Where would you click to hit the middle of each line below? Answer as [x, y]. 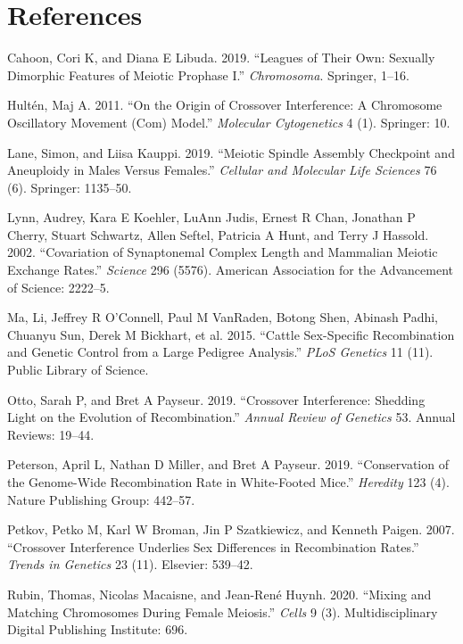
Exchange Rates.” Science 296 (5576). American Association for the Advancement [230, 270]
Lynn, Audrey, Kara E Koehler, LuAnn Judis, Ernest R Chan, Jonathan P [211, 217]
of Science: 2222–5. [58, 287]
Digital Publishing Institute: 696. [98, 629]
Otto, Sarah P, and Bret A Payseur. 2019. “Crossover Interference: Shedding [216, 399]
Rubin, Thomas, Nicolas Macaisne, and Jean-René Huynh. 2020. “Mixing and [219, 594]
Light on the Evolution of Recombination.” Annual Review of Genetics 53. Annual [231, 417]
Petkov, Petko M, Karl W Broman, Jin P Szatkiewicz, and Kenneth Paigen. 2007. [231, 529]
